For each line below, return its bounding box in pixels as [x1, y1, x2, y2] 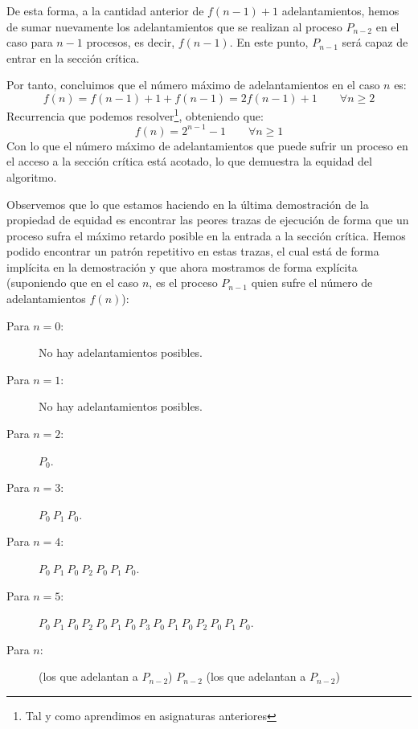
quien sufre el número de [251, 274, 373, 291]
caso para [6, 34, 53, 51]
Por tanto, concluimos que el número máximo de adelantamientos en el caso [6, 76, 380, 93]
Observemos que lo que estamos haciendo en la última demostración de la [6, 195, 369, 212]
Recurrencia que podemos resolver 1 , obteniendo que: [6, 104, 264, 124]
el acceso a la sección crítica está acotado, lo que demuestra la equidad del [6, 153, 372, 170]
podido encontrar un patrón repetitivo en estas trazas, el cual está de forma [6, 243, 379, 260]
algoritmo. [6, 168, 57, 185]
